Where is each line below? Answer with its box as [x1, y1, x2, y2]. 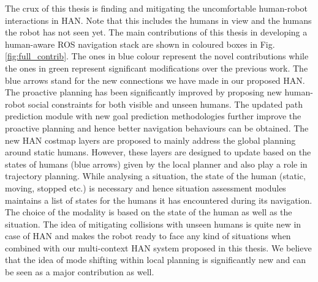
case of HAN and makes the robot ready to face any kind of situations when [5, 229, 291, 242]
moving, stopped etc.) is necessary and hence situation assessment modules [5, 181, 286, 194]
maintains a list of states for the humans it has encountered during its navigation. [5, 193, 312, 206]
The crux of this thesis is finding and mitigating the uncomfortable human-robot [5, 2, 308, 14]
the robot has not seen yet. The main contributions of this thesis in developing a [5, 26, 308, 39]
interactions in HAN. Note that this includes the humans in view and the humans [5, 13, 312, 26]
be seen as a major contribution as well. [5, 265, 154, 278]
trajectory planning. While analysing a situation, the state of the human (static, [5, 169, 306, 182]
